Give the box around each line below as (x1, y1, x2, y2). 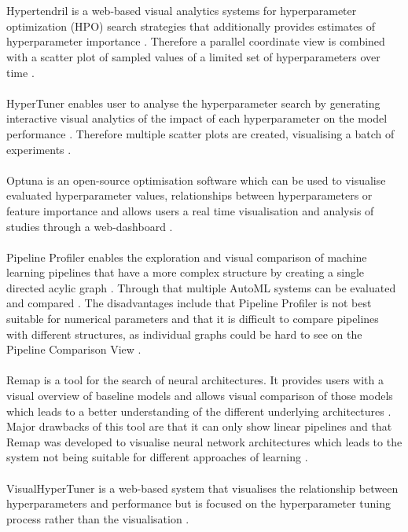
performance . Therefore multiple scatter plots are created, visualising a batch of (6, 125, 395, 141)
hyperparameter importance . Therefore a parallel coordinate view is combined (6, 33, 385, 50)
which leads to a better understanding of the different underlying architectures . (6, 402, 391, 419)
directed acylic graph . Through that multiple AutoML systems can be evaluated (6, 279, 396, 295)
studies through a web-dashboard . (6, 218, 173, 234)
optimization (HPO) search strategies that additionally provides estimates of (6, 17, 375, 34)
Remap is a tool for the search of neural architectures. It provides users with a (6, 372, 384, 388)
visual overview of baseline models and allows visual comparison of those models (6, 387, 393, 404)
